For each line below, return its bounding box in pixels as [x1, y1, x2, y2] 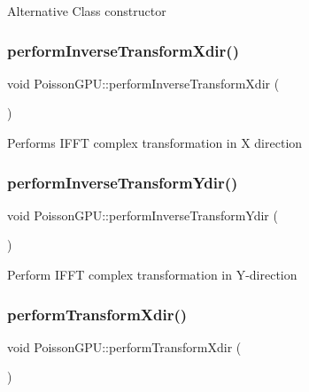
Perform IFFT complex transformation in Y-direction [7, 265, 297, 283]
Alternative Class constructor [7, 2, 166, 19]
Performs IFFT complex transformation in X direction [7, 134, 303, 151]
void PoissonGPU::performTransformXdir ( [7, 337, 242, 356]
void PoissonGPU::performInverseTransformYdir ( [7, 205, 278, 224]
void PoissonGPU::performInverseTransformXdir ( [7, 73, 280, 92]
